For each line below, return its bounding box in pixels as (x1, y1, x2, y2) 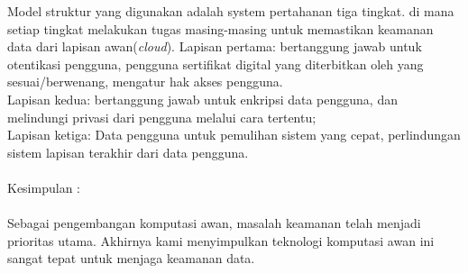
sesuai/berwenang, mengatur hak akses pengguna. (7, 72, 283, 91)
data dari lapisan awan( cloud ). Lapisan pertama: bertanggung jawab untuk (7, 37, 422, 56)
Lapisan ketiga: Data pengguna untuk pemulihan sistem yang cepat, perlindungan (7, 125, 461, 144)
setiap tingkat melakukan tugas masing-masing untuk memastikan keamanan (7, 19, 434, 38)
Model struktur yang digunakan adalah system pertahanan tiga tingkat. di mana (7, 2, 454, 20)
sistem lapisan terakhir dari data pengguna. (7, 142, 249, 161)
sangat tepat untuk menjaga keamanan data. (7, 249, 255, 268)
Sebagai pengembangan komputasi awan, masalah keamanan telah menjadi (7, 214, 421, 232)
